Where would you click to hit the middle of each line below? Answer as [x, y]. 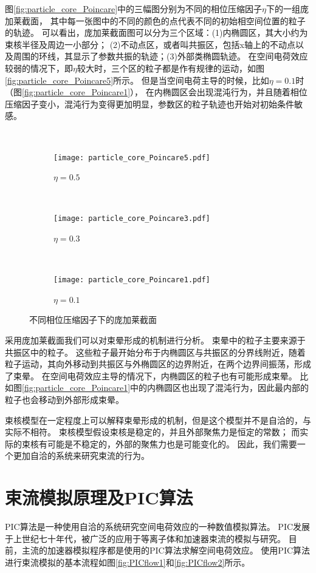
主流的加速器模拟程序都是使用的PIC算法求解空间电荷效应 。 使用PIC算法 [166, 550]
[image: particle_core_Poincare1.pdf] [132, 280]
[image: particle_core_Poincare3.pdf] [132, 219]
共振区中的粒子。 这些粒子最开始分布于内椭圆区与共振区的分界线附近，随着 [155, 352]
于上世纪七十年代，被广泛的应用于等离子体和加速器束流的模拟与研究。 [145, 538]
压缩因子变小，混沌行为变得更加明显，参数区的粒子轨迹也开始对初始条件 [149, 103]
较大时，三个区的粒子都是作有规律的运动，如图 [170, 68]
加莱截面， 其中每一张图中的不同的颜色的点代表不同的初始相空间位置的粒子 [155, 20]
